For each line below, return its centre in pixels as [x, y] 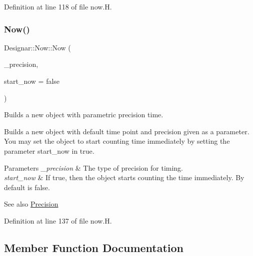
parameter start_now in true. [49, 150]
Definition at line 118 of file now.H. [58, 6]
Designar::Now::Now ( [37, 47]
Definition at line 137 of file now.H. [58, 220]
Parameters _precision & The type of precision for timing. [94, 167]
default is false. [27, 187]
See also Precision [31, 204]
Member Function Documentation [94, 247]
